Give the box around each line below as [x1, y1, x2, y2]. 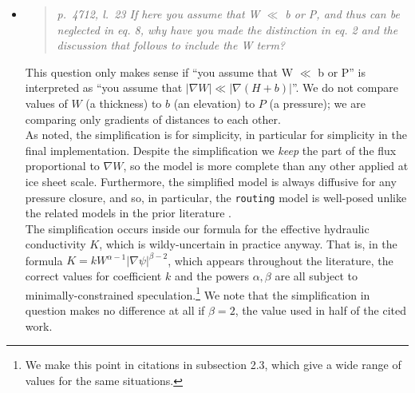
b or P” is [318, 63, 366, 80]
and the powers [174, 268, 249, 284]
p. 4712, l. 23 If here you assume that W [57, 6, 260, 22]
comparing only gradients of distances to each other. [25, 110, 281, 127]
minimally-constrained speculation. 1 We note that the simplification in [25, 284, 370, 303]
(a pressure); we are [269, 94, 366, 111]
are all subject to [275, 268, 358, 284]
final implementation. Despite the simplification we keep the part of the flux [25, 141, 397, 158]
